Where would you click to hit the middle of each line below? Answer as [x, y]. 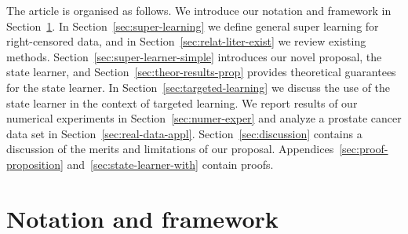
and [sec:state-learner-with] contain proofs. [170, 164]
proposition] [35, 164]
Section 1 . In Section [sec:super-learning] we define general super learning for [193, 26]
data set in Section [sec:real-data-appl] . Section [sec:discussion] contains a [184, 133]
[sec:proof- [364, 149]
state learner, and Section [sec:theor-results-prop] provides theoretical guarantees [201, 72]
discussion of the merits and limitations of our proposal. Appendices [170, 149]
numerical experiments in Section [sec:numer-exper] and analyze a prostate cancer [204, 118]
